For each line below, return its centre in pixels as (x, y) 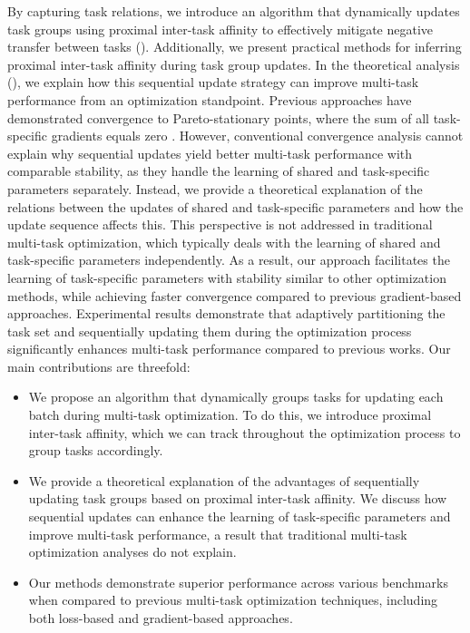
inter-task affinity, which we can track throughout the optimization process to (245, 432)
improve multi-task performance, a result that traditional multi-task (218, 534)
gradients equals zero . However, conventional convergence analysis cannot (257, 136)
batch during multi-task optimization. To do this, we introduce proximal (230, 415)
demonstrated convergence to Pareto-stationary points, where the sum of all (219, 117)
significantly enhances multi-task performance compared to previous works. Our (229, 349)
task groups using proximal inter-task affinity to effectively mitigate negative (220, 29)
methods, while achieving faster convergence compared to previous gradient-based (235, 295)
